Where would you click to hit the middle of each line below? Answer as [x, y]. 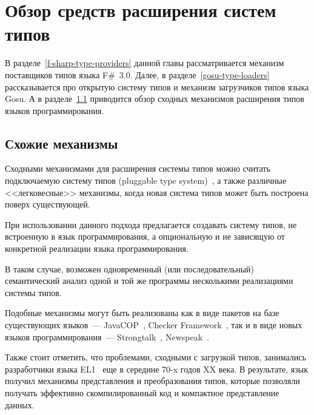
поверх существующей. [48, 204]
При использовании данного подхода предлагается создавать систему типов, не [151, 224]
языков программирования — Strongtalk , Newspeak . [107, 336]
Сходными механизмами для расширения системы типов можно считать [138, 168]
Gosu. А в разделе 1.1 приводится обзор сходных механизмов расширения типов [155, 99]
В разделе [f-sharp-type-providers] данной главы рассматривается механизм [145, 63]
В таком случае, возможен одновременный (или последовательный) [130, 268]
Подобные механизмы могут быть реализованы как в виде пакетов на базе [142, 313]
